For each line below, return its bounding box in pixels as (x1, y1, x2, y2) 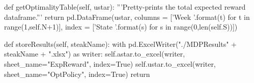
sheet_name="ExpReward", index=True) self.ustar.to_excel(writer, (4, 58, 216, 69)
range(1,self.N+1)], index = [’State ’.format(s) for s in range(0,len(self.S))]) (4, 21, 238, 32)
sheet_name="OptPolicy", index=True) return (4, 68, 150, 79)
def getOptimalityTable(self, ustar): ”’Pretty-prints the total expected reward (4, 2, 246, 12)
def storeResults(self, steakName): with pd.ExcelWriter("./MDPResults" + (4, 38, 237, 49)
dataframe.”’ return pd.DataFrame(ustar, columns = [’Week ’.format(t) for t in (4, 11, 250, 22)
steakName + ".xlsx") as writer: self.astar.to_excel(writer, (4, 48, 185, 59)
